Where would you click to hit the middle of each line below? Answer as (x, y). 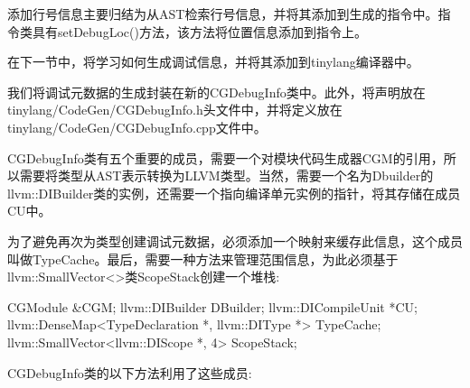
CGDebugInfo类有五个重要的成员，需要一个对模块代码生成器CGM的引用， (226, 157)
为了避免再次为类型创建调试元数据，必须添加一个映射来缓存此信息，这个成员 (235, 240)
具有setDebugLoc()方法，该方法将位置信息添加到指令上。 (199, 31)
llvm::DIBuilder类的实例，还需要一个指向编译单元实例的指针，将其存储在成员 (234, 193)
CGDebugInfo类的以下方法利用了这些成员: (130, 372)
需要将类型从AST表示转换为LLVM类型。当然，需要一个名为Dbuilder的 (226, 176)
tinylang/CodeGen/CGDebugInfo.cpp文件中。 (137, 127)
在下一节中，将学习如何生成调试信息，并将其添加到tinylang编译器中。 (213, 62)
